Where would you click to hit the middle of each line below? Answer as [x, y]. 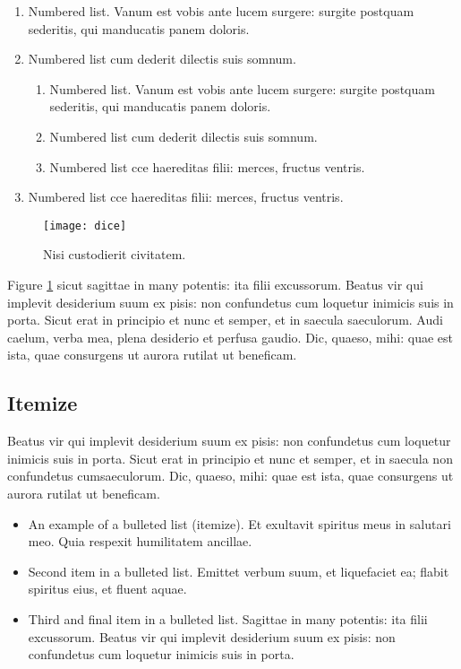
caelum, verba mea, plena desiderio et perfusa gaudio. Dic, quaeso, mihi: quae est [230, 337]
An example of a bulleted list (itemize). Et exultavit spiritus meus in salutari [239, 523]
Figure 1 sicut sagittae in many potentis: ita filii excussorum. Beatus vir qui [215, 284]
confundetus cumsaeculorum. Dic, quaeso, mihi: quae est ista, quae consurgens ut [230, 476]
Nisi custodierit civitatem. [115, 254]
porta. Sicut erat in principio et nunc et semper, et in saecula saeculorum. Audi [225, 320]
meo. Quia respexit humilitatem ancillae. [140, 541]
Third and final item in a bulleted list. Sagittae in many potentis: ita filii [228, 618]
